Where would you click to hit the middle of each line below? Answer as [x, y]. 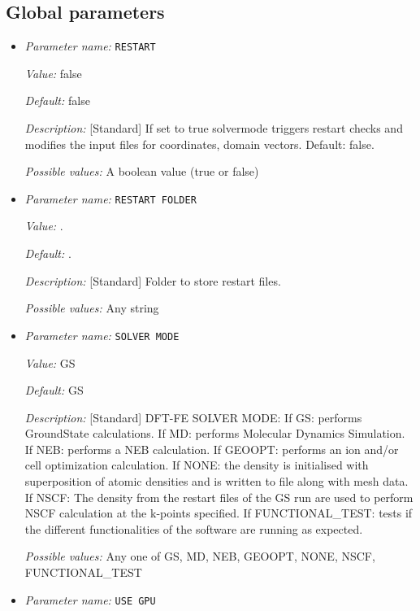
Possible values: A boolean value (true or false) [142, 171]
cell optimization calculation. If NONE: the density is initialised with [197, 465]
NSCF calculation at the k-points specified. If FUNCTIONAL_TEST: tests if [219, 513]
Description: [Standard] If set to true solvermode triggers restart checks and [214, 128]
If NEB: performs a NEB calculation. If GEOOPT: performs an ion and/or [212, 449]
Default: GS [54, 390]
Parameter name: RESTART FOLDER [110, 198]
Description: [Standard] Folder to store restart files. [153, 280]
